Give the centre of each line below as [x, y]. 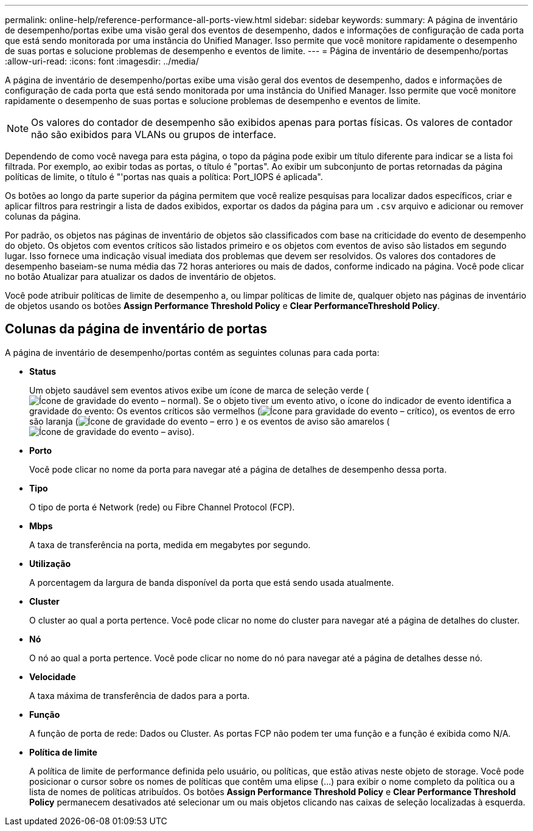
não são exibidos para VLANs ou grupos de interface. [154, 134]
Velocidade [53, 676]
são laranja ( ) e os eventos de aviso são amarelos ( [210, 421]
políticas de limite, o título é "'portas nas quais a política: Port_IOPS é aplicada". [164, 177]
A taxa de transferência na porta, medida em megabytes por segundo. [170, 544]
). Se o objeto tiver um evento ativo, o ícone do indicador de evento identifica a [354, 400]
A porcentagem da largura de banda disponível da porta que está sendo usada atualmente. [212, 582]
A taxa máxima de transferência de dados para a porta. [140, 695]
